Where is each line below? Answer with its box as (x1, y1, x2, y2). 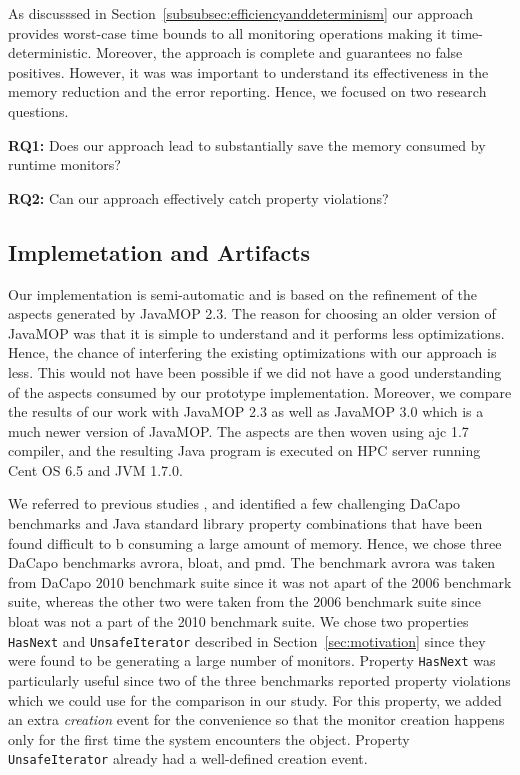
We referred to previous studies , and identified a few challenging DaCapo (8, 493, 461, 514)
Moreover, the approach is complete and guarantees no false (96, 42, 463, 63)
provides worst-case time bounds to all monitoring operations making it (8, 22, 447, 43)
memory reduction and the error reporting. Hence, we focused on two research (8, 81, 487, 102)
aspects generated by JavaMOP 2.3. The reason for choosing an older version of (8, 303, 496, 324)
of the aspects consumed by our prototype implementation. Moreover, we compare (8, 381, 512, 402)
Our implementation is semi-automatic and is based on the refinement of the (8, 283, 477, 304)
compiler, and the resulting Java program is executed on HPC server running (8, 440, 481, 461)
